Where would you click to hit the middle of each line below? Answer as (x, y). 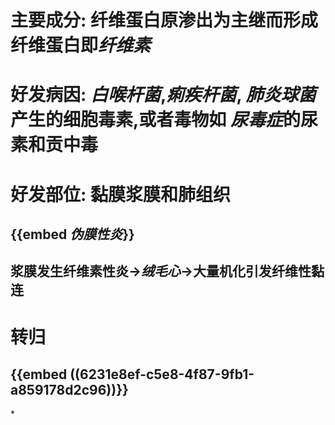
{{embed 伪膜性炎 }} (72, 234)
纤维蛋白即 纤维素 (81, 45)
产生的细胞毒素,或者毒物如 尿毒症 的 (156, 120)
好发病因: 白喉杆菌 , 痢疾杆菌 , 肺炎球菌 (163, 95)
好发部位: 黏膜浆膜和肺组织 (120, 194)
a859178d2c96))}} (69, 389)
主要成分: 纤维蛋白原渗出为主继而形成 (164, 20)
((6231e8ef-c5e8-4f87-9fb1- (162, 374)
